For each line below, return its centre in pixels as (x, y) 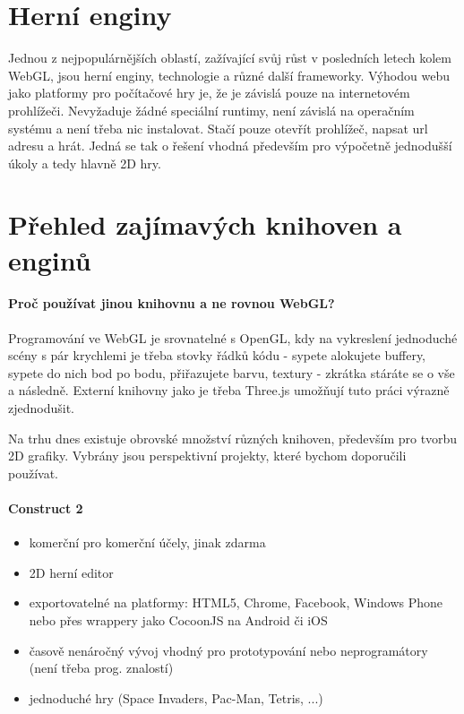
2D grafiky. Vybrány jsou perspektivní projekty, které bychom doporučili (207, 456)
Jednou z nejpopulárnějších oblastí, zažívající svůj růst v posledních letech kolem (230, 58)
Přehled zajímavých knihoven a (205, 224)
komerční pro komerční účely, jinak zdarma (147, 542)
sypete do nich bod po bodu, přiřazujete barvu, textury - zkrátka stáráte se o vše (232, 372)
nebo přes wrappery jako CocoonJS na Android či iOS (178, 619)
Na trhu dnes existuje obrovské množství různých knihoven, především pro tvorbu (233, 438)
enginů (50, 259)
